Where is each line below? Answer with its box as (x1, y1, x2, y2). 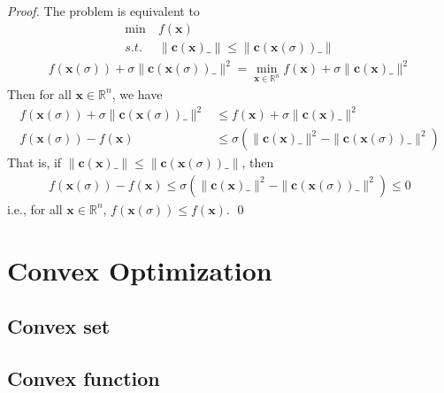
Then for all (7, 84, 72, 103)
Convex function (7, 364, 160, 391)
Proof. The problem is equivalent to (7, 2, 200, 19)
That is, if (7, 153, 62, 172)
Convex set (7, 312, 111, 340)
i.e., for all (7, 199, 63, 218)
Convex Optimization (7, 251, 272, 288)
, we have (111, 84, 163, 103)
